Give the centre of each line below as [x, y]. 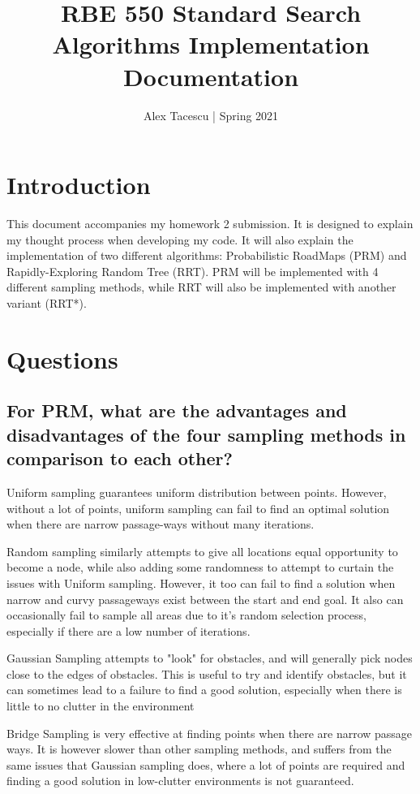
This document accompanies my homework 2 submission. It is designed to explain [210, 224]
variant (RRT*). [47, 303]
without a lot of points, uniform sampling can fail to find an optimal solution [198, 508]
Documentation [211, 76]
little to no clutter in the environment [101, 706]
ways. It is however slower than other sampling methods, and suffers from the [199, 749]
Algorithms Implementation [211, 44]
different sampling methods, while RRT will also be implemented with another [201, 287]
